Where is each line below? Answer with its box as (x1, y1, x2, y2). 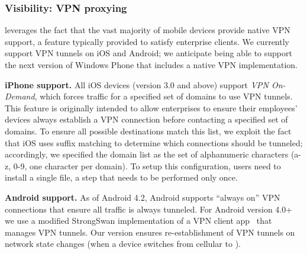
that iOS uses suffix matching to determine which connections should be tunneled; (5, 136, 303, 149)
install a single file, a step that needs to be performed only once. (5, 171, 238, 184)
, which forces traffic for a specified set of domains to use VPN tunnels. (34, 90, 293, 102)
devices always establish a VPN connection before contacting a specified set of (5, 113, 288, 126)
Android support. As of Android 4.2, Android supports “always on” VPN (5, 191, 280, 203)
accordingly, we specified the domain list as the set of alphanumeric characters (5, 148, 289, 160)
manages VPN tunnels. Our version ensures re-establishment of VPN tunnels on (5, 226, 295, 238)
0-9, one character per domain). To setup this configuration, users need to (13, 159, 281, 172)
